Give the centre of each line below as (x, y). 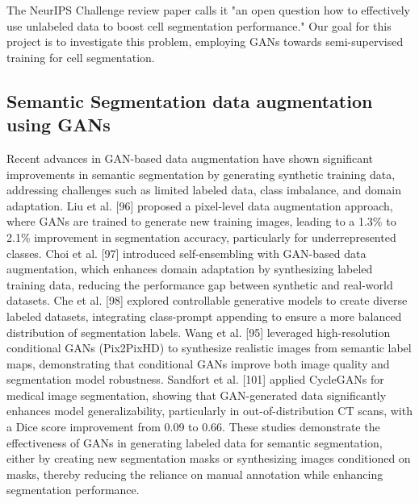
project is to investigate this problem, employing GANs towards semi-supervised (205, 42)
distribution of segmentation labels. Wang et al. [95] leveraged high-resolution (199, 332)
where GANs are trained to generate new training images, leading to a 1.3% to (201, 221)
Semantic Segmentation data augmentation (190, 100)
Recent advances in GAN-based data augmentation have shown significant (190, 158)
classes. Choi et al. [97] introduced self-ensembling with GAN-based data (186, 253)
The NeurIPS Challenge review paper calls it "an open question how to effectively (208, 10)
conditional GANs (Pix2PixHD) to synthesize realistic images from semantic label (209, 348)
